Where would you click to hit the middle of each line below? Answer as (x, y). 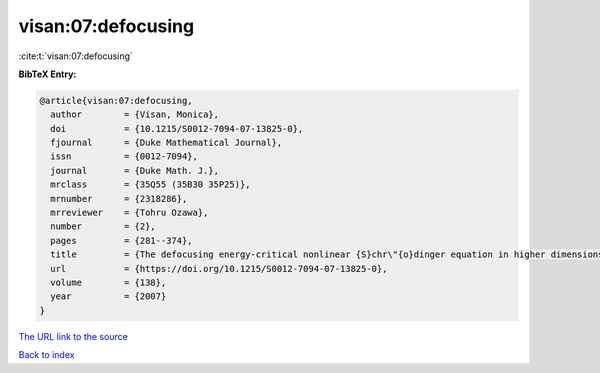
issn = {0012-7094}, (124, 156)
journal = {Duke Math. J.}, (135, 170)
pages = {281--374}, (122, 240)
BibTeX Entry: (47, 74)
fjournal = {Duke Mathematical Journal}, (166, 143)
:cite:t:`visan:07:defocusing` (76, 56)
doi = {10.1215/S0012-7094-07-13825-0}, (177, 128)
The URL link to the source (73, 336)
